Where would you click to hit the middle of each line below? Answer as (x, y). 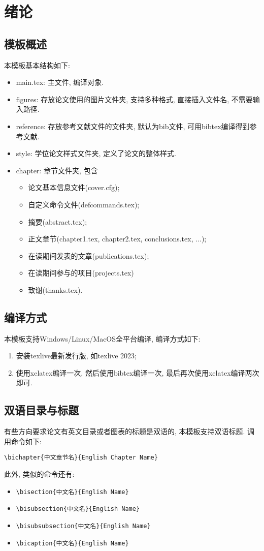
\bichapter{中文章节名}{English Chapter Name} (81, 458)
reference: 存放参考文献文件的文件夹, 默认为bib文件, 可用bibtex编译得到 (133, 126)
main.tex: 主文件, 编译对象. (60, 82)
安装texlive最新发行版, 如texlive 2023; (76, 356)
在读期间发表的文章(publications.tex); (89, 255)
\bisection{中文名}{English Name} (72, 492)
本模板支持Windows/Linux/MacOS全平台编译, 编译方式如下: (102, 338)
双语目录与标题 (41, 410)
